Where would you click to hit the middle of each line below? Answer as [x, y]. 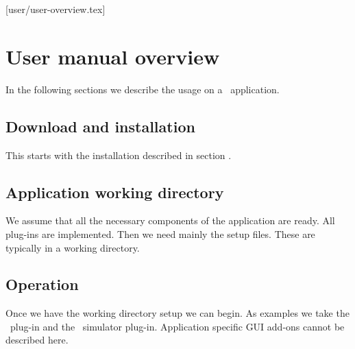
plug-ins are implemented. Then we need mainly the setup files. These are [160, 233]
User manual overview [113, 56]
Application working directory [115, 192]
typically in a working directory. [73, 247]
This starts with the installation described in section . [119, 155]
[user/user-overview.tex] [56, 9]
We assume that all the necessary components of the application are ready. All [170, 220]
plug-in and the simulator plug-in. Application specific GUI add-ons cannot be [177, 326]
